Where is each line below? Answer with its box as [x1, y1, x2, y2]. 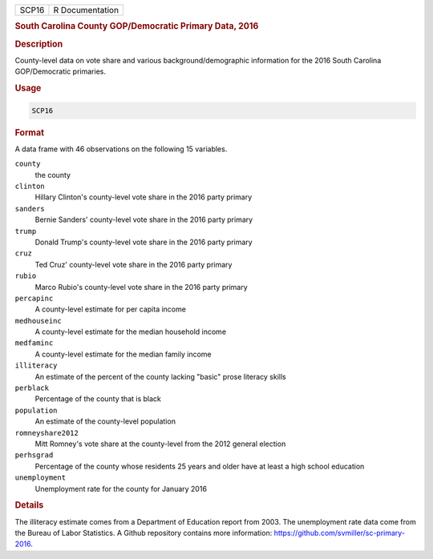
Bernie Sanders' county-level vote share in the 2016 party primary [34, 215, 253, 224]
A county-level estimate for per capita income [34, 304, 186, 314]
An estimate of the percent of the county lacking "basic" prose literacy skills [34, 372, 286, 381]
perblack [14, 384, 50, 392]
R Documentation [53, 5, 119, 15]
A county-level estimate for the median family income [34, 349, 212, 359]
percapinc [14, 293, 54, 303]
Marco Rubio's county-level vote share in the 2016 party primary [34, 282, 248, 292]
